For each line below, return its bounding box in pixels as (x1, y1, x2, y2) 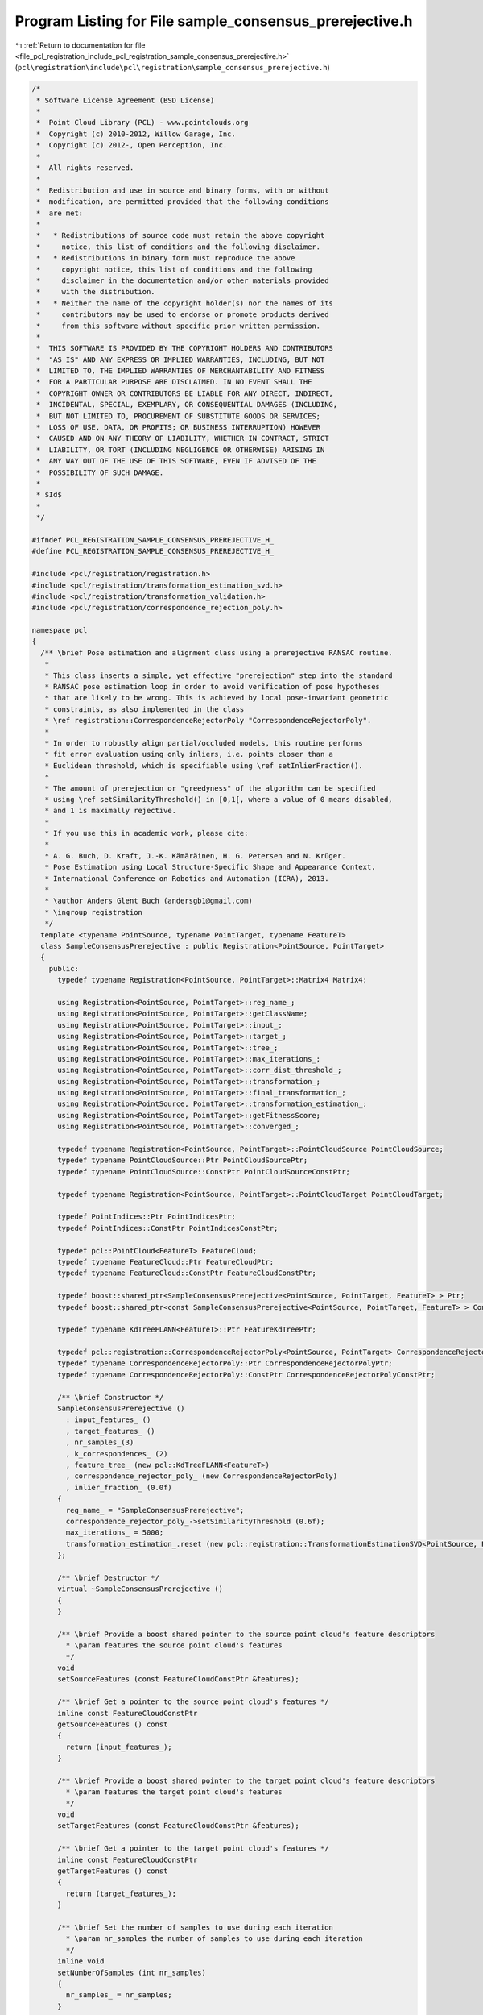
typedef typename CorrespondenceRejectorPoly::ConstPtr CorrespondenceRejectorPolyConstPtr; (57, 1370, 436, 1379)
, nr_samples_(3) (65, 1438, 134, 1447)
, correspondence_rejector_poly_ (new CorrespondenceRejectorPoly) (65, 1472, 338, 1481)
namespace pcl (31, 625, 88, 635)
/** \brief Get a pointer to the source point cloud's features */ (57, 1697, 329, 1706)
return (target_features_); (65, 1888, 177, 1898)
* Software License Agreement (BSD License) (36, 95, 215, 105)
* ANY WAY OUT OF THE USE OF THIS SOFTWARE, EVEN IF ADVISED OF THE (36, 456, 317, 466)
